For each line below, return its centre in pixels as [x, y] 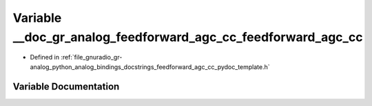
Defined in [45, 57]
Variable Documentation [66, 87]
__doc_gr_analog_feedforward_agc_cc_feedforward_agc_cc [188, 37]
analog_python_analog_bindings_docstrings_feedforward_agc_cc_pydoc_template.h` [150, 67]
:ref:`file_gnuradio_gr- [92, 57]
